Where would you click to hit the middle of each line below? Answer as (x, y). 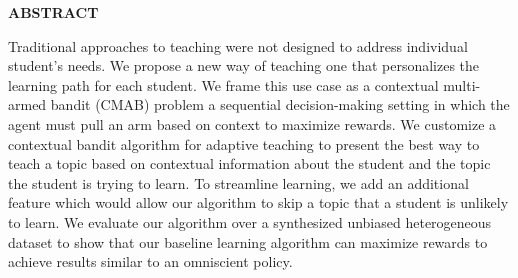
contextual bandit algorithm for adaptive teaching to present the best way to (244, 143)
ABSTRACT (53, 12)
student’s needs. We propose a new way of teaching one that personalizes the (244, 65)
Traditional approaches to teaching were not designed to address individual (238, 45)
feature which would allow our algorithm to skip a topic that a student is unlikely (258, 202)
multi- (462, 84)
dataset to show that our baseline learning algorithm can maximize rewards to (248, 241)
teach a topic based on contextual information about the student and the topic (249, 163)
